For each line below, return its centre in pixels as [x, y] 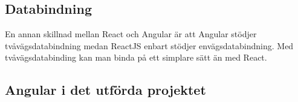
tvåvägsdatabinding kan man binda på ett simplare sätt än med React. [136, 57]
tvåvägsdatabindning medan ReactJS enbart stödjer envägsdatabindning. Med [149, 45]
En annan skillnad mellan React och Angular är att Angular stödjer [131, 34]
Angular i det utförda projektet [105, 90]
